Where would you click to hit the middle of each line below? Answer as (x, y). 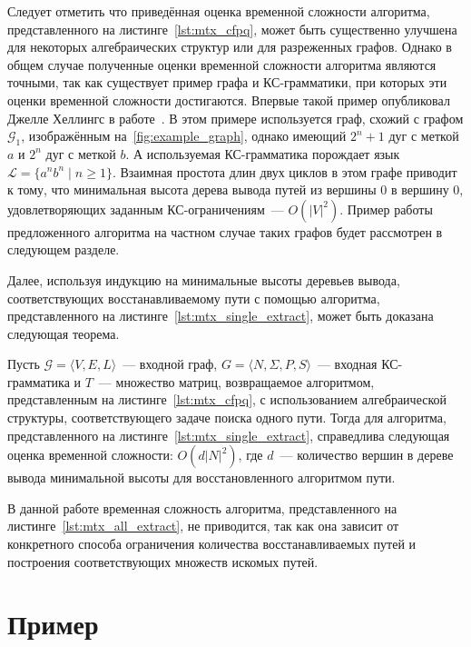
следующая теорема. (64, 333)
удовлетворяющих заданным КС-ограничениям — (146, 209)
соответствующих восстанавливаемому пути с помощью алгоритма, (194, 298)
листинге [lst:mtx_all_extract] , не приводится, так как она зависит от (203, 526)
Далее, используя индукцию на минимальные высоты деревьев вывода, (204, 279)
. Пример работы (386, 209)
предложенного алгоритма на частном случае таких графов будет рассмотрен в (225, 231)
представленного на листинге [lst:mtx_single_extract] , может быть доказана (221, 316)
